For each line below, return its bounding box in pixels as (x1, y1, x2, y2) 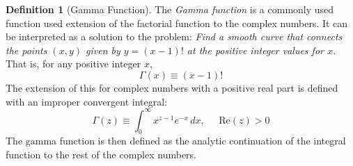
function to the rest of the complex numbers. (6, 147, 197, 162)
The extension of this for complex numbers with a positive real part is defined (6, 80, 338, 94)
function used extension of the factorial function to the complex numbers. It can (6, 15, 348, 30)
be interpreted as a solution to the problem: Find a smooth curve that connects (6, 29, 343, 44)
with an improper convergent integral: (6, 94, 167, 108)
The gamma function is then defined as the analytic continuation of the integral (6, 133, 346, 148)
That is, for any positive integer (6, 56, 141, 71)
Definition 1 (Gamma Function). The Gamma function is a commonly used (6, 2, 334, 16)
